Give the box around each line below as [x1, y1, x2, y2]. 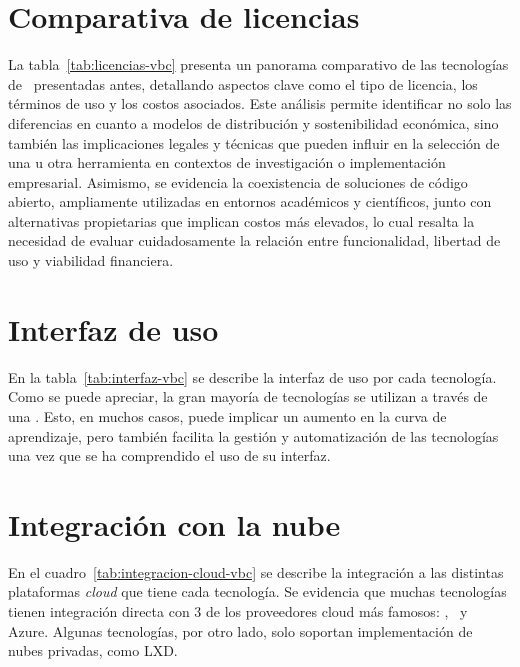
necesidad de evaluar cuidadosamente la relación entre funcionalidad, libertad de [8, 230, 501, 251]
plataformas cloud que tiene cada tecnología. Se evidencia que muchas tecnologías [8, 581, 507, 602]
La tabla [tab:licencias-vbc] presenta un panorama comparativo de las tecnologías [8, 54, 509, 75]
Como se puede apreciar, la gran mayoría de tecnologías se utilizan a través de [8, 386, 488, 407]
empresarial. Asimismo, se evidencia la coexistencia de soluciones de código [8, 171, 468, 192]
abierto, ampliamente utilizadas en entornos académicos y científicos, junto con [8, 191, 492, 212]
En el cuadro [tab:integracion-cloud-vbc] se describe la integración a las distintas [8, 561, 504, 582]
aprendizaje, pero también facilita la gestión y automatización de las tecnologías [8, 425, 499, 446]
